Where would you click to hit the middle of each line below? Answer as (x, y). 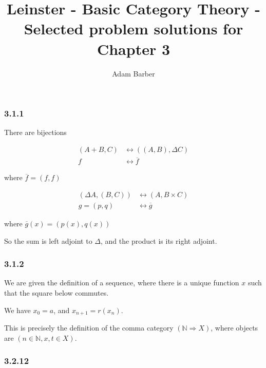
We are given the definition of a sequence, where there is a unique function (122, 283)
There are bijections (35, 132)
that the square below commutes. (56, 292)
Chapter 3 (134, 49)
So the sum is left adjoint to (48, 240)
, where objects (234, 327)
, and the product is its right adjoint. (159, 240)
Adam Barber (134, 73)
